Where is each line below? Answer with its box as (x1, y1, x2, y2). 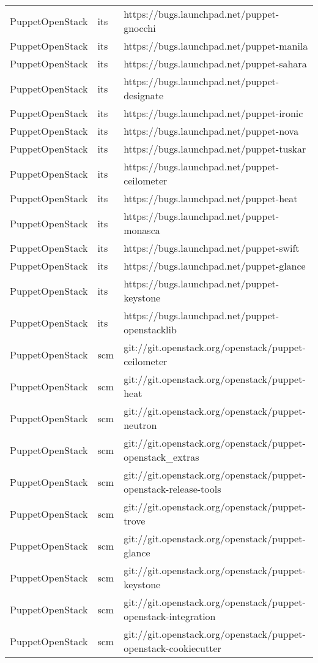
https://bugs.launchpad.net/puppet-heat (124, 191, 298, 205)
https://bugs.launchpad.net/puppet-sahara (124, 56, 307, 70)
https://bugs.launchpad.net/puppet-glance (124, 259, 306, 273)
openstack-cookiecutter (124, 641, 221, 655)
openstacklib (124, 322, 177, 336)
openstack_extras (124, 450, 199, 464)
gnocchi (124, 21, 156, 35)
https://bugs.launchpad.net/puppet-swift (124, 241, 300, 255)
